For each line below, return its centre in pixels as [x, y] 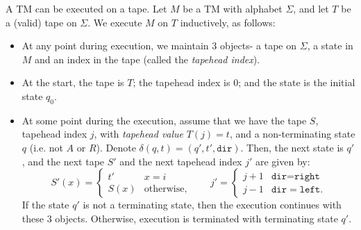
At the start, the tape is [73, 82]
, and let [311, 8]
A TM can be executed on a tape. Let [86, 8]
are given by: [283, 161]
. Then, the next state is [292, 147]
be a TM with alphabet [233, 8]
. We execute [115, 22]
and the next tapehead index [181, 161]
